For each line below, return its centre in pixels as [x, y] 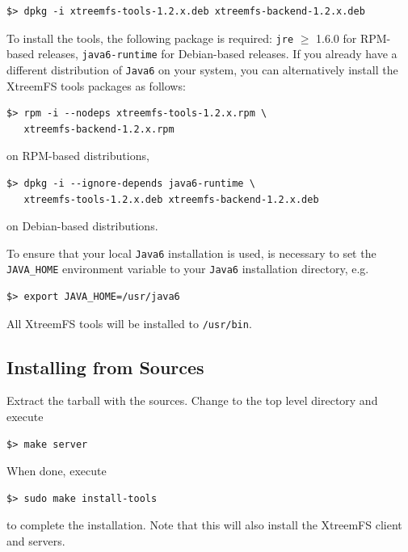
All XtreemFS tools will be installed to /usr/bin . [129, 323]
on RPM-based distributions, [78, 156]
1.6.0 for [336, 38]
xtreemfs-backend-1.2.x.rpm [99, 129]
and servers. [36, 541]
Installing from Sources [105, 367]
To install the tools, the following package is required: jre [150, 38]
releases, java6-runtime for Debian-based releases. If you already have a [217, 54]
